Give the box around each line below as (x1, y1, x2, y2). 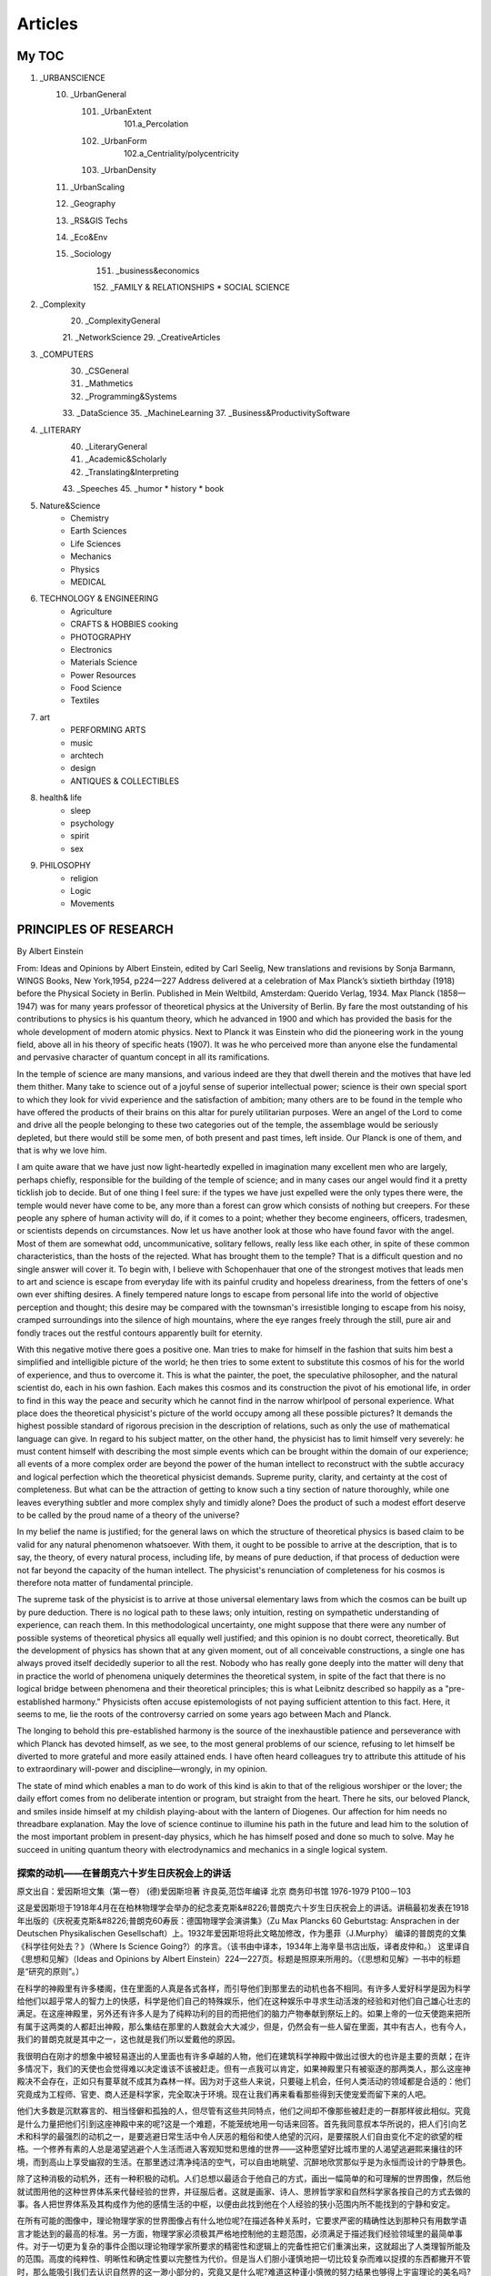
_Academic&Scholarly (85, 453, 167, 464)
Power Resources (70, 669, 136, 680)
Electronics (70, 644, 113, 655)
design (70, 763, 96, 774)
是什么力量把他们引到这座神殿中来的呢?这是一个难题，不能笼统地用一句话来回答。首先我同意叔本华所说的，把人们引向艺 (16, 2118, 467, 2129)
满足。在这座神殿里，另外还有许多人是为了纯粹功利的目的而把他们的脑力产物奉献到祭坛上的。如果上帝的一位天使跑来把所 (16, 2008, 471, 2019)
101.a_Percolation (124, 118, 189, 129)
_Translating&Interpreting (85, 466, 179, 477)
